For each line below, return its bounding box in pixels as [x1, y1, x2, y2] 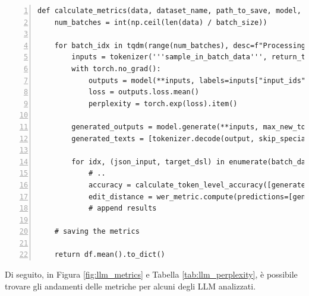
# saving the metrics [54, 227, 140, 236]
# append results [88, 204, 157, 213]
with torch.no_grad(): [71, 64, 161, 73]
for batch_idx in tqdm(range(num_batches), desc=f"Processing [54, 41, 306, 50]
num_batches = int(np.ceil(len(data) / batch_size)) [54, 18, 267, 27]
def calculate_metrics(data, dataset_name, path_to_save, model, [37, 7, 301, 15]
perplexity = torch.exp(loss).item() [88, 99, 238, 108]
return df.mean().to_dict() [54, 250, 165, 259]
